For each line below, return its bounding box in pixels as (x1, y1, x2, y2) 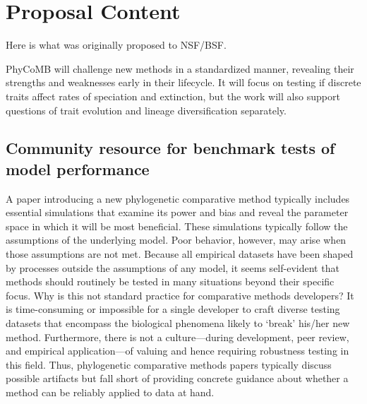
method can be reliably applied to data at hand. (6, 385, 215, 399)
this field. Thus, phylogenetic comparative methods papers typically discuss (6, 357, 332, 372)
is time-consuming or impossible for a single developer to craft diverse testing (6, 302, 340, 316)
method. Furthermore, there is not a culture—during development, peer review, (6, 329, 349, 344)
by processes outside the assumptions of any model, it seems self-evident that (6, 260, 339, 275)
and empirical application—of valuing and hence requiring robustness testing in (6, 343, 349, 358)
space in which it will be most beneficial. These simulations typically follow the (6, 218, 348, 233)
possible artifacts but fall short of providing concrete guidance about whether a (6, 371, 349, 386)
